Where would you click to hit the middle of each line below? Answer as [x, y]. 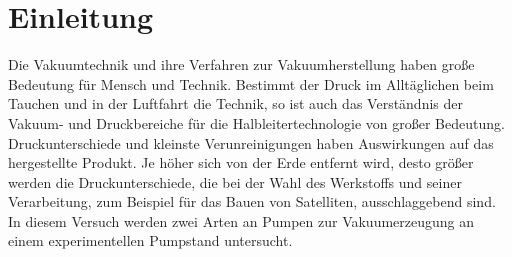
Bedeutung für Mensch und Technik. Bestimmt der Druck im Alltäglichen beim [251, 83]
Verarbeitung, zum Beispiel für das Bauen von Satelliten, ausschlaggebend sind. [252, 201]
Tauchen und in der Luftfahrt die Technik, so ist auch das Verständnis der [235, 103]
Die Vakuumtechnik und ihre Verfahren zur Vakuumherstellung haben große [241, 64]
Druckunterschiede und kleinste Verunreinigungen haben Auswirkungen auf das [251, 142]
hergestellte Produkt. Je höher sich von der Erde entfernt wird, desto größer [241, 162]
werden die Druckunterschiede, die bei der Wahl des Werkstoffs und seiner [235, 181]
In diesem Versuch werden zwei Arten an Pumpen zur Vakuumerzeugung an [241, 220]
